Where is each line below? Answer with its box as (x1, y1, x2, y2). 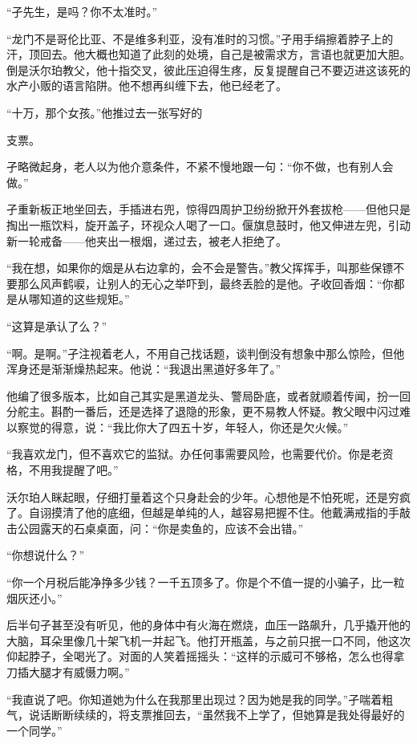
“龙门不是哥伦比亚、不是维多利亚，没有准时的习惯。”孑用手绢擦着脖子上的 (6, 30, 394, 47)
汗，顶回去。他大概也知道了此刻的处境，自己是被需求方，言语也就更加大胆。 (6, 46, 411, 63)
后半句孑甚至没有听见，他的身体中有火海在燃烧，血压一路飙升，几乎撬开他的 (6, 616, 411, 633)
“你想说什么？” (6, 547, 85, 563)
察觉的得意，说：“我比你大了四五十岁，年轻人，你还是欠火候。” (17, 418, 349, 435)
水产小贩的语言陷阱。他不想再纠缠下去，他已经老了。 (6, 77, 287, 94)
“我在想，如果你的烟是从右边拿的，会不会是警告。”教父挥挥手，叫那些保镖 (6, 259, 394, 276)
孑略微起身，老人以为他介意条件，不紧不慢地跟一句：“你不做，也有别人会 (6, 158, 394, 175)
